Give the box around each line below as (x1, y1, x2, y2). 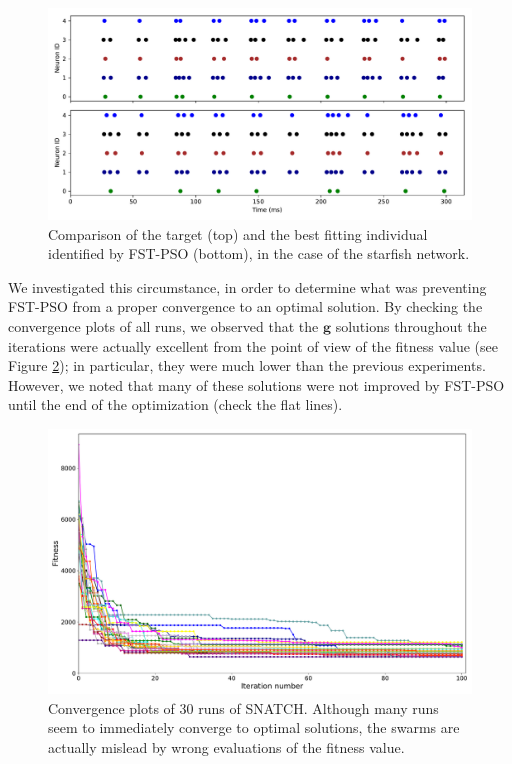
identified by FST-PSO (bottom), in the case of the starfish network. (48, 243, 470, 264)
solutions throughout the (335, 315, 487, 336)
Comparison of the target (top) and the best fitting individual (48, 223, 428, 244)
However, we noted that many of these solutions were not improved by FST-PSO (8, 374, 505, 395)
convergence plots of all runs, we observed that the (8, 315, 319, 336)
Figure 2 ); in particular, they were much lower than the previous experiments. (8, 355, 486, 376)
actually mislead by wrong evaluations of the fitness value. (48, 736, 405, 757)
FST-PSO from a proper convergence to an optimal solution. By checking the (8, 296, 483, 317)
